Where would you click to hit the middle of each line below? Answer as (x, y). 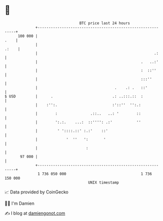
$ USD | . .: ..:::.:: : (74, 96)
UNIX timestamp (104, 182)
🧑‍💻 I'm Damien (20, 203)
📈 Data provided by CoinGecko (37, 192)
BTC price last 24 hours (105, 23)
